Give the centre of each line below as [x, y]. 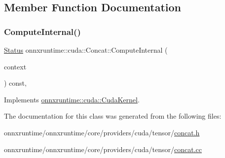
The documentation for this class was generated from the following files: [113, 116]
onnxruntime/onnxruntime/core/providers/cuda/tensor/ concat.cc [103, 149]
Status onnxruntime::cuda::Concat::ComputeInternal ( [86, 50]
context [15, 66]
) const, [15, 83]
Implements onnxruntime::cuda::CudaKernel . [72, 99]
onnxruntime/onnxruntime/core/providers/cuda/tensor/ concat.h [102, 132]
